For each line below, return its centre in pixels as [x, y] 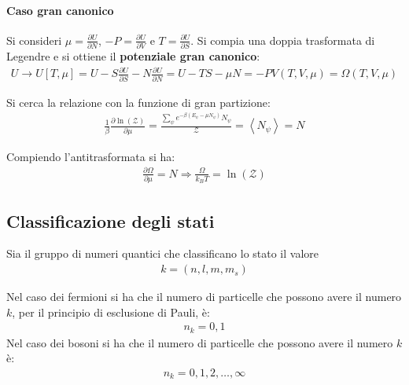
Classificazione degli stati [111, 220]
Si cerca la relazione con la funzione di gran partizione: [138, 102]
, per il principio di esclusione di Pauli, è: [111, 312]
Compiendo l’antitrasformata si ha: [91, 156]
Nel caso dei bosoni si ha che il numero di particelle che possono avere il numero [200, 342]
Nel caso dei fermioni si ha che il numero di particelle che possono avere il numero [204, 297]
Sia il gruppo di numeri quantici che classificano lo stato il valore [163, 253]
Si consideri [34, 40]
